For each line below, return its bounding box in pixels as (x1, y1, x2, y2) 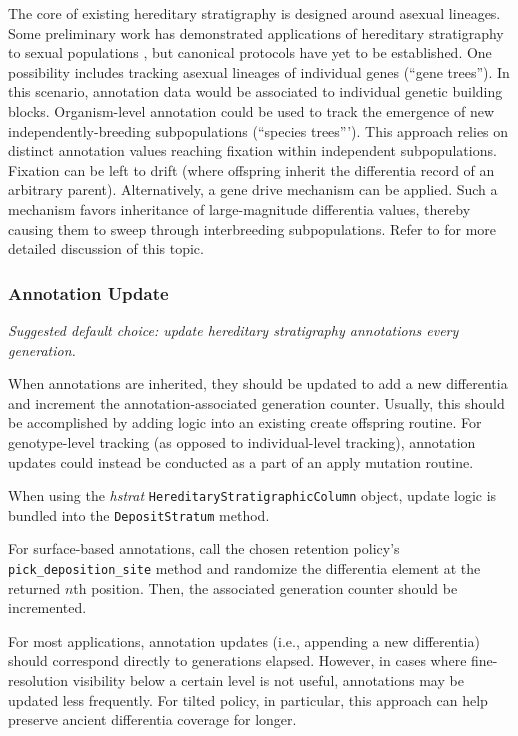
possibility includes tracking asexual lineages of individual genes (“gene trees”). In (8, 61, 510, 82)
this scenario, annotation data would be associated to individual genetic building (8, 81, 503, 102)
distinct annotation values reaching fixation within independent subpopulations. (8, 140, 497, 161)
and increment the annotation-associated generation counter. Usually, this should (8, 392, 505, 413)
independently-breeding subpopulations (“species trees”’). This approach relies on (8, 120, 509, 141)
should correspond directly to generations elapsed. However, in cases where (8, 650, 467, 671)
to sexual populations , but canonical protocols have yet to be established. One (8, 42, 492, 63)
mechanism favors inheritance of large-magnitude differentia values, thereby (8, 198, 471, 219)
